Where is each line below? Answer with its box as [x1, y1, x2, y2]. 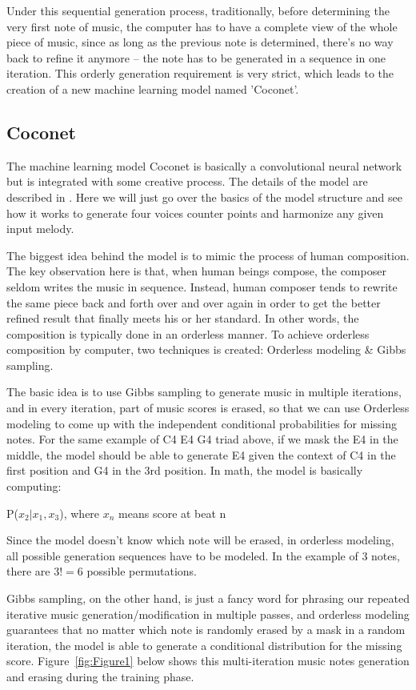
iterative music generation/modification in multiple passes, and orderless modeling [6, 605, 410, 622]
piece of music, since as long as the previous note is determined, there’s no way [6, 34, 394, 50]
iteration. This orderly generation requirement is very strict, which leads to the [6, 65, 394, 82]
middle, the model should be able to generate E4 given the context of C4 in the [6, 446, 396, 463]
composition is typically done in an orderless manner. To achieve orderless [6, 325, 370, 342]
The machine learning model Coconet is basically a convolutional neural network [6, 157, 402, 174]
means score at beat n [118, 504, 226, 521]
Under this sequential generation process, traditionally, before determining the [6, 2, 390, 18]
